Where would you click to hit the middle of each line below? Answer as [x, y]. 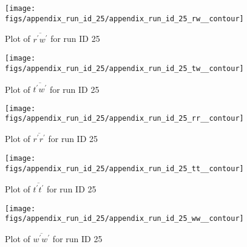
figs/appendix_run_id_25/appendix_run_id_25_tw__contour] [124, 68]
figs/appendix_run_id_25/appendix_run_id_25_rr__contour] [124, 119]
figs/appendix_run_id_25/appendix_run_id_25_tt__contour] [124, 168]
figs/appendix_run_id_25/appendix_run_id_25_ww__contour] [124, 219]
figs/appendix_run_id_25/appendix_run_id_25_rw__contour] [124, 19]
